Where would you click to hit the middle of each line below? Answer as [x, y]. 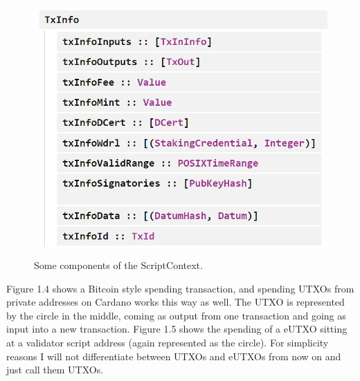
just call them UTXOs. [55, 370]
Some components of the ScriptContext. [118, 265]
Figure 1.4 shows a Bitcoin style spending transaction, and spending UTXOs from [180, 288]
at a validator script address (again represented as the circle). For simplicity [168, 342]
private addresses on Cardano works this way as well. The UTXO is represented [175, 302]
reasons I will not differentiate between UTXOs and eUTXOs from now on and [174, 356]
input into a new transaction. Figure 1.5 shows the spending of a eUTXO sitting [177, 329]
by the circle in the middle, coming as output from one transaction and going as [176, 315]
